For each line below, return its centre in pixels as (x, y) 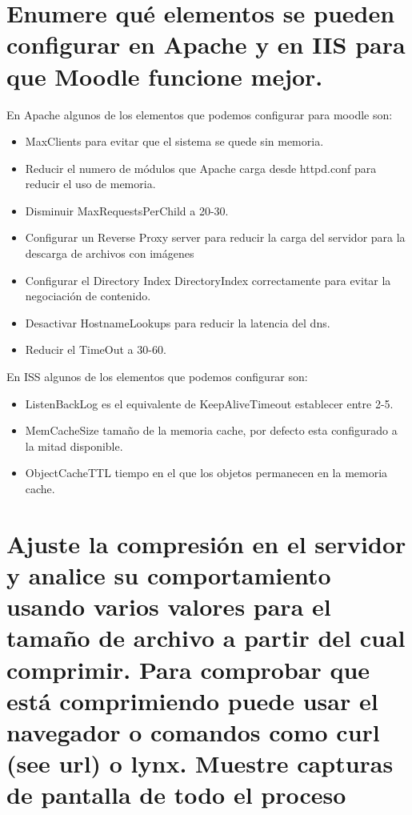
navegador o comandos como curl (193, 731)
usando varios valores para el (169, 606)
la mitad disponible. (74, 446)
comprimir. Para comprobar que (188, 669)
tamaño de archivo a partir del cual (206, 638)
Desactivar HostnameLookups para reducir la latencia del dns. (178, 322)
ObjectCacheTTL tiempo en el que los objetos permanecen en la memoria (206, 473)
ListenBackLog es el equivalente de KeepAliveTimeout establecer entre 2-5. (209, 403)
